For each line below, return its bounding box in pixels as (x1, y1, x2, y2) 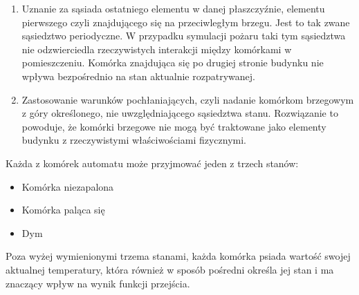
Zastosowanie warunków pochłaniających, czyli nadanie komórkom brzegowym (21, 92, 354, 106)
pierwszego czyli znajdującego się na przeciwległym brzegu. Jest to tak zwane (21, 15, 350, 29)
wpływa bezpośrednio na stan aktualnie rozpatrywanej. (21, 68, 255, 83)
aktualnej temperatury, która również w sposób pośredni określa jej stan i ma (6, 262, 334, 276)
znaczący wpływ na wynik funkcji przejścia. (6, 276, 190, 290)
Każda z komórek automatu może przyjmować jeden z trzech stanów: (6, 155, 299, 170)
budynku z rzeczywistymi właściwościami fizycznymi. (21, 133, 247, 147)
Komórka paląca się (21, 202, 105, 217)
